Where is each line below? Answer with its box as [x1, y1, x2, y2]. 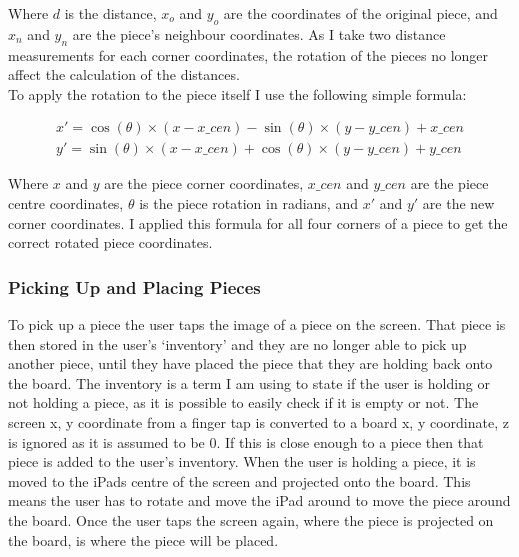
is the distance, [64, 3, 157, 23]
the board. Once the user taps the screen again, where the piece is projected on [8, 509, 494, 530]
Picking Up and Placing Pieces [8, 274, 261, 299]
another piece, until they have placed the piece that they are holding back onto [8, 353, 493, 374]
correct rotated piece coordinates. [8, 232, 213, 253]
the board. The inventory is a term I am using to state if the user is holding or [8, 372, 491, 393]
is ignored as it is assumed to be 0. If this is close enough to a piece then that [8, 431, 484, 452]
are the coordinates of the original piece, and [223, 3, 498, 23]
